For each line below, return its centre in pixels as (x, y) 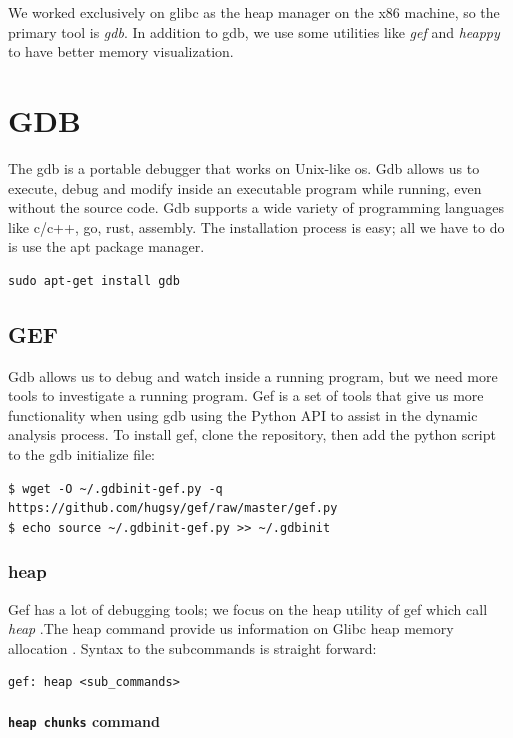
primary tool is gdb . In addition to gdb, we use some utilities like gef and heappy (254, 31)
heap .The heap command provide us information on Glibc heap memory (231, 628)
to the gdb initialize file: (82, 454)
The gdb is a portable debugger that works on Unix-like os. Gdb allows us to (244, 167)
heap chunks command (84, 720)
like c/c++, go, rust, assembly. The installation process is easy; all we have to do (256, 226)
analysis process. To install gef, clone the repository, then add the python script (252, 434)
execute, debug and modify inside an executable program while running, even (245, 187)
